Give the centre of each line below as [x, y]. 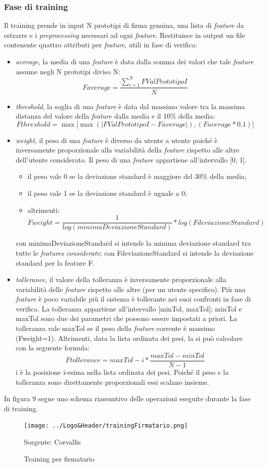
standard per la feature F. [55, 262]
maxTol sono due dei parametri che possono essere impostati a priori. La [127, 318]
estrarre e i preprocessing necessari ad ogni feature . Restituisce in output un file [125, 35]
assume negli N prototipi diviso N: [68, 71]
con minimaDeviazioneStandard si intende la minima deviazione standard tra [133, 243]
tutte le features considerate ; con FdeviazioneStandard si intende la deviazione [134, 252]
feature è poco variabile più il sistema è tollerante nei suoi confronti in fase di [133, 299]
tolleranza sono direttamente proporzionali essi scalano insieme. [112, 382]
